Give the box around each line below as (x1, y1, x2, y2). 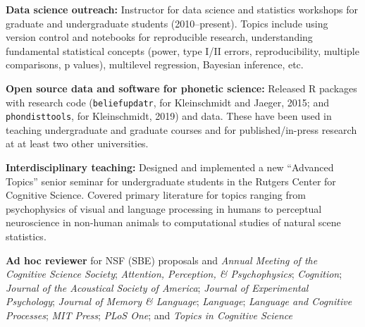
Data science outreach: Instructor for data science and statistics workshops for (6, 2, 359, 16)
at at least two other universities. (6, 136, 149, 151)
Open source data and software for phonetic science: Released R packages (6, 80, 357, 95)
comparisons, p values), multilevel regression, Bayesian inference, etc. (6, 57, 304, 72)
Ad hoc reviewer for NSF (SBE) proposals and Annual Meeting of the (6, 252, 318, 267)
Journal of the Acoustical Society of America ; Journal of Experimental (6, 280, 309, 295)
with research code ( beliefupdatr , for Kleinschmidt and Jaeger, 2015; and (6, 94, 329, 109)
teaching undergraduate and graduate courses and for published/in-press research (6, 122, 357, 137)
